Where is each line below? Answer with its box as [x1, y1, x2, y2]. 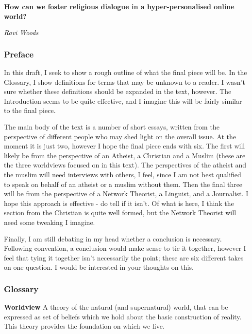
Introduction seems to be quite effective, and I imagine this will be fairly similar [4, 95, 242, 106]
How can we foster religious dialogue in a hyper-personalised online [4, 1, 235, 11]
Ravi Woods [4, 27, 39, 37]
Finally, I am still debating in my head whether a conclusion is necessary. [4, 233, 222, 243]
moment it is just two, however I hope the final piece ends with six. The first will [4, 141, 245, 151]
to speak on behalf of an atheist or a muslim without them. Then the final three [4, 179, 243, 189]
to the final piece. [4, 105, 56, 115]
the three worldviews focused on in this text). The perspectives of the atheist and [4, 160, 247, 170]
